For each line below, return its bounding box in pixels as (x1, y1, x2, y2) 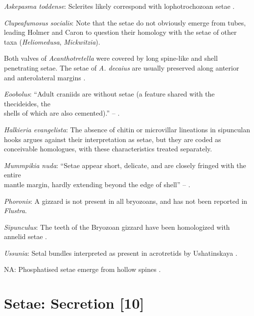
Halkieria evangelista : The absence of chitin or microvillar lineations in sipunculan (4, 124, 250, 134)
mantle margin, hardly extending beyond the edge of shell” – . (4, 179, 190, 189)
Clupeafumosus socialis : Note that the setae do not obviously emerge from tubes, (4, 17, 246, 27)
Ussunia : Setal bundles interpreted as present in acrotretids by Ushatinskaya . (4, 247, 237, 258)
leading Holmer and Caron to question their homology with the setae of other (4, 27, 237, 37)
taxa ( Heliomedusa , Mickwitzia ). (4, 36, 100, 47)
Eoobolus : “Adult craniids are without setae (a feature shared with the (4, 89, 215, 99)
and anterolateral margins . (4, 72, 86, 82)
